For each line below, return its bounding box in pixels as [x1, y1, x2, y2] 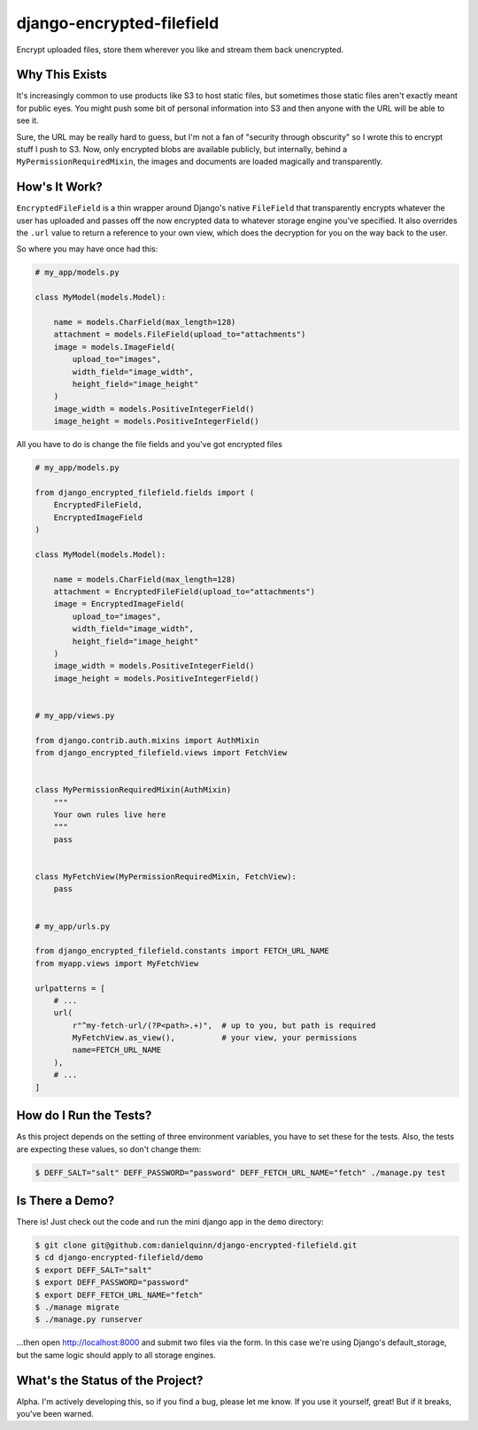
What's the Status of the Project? [16, 1372, 204, 1387]
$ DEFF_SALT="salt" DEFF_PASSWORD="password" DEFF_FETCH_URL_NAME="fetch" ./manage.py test [35, 1167, 446, 1178]
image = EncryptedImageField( [53, 599, 185, 609]
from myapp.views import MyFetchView [35, 958, 199, 969]
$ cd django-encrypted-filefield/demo [35, 1253, 204, 1263]
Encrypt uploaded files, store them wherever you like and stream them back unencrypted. [16, 44, 344, 55]
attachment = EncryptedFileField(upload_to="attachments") [53, 587, 316, 597]
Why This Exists [16, 67, 108, 82]
